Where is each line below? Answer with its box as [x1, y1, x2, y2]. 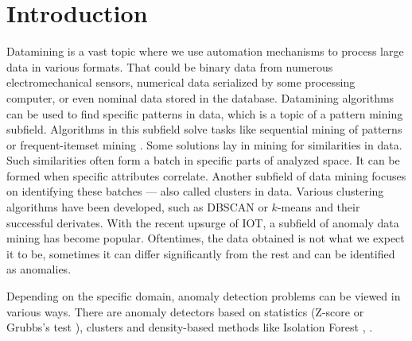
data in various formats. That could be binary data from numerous [6, 58, 333, 75]
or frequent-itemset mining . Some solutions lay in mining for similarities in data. [6, 136, 402, 153]
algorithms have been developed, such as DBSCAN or [6, 199, 268, 215]
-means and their [277, 199, 360, 215]
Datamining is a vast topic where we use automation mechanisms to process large [6, 43, 404, 60]
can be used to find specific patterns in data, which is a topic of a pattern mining [6, 105, 403, 122]
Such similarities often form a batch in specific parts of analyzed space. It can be [6, 152, 400, 169]
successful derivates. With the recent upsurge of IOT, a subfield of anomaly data [6, 214, 399, 231]
